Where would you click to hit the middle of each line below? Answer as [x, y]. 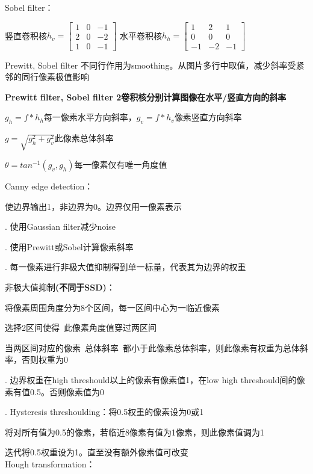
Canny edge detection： [49, 186]
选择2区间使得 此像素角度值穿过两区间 [81, 328]
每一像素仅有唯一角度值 [121, 164]
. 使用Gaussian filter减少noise [60, 226]
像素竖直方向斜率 [208, 117]
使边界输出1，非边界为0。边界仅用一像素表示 [93, 206]
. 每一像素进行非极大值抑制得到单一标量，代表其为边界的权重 [126, 267]
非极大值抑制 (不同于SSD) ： [60, 287]
